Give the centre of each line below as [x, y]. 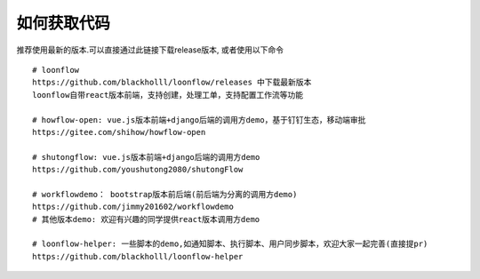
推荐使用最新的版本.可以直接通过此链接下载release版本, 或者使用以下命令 [150, 50]
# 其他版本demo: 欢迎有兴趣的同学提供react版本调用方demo [146, 219]
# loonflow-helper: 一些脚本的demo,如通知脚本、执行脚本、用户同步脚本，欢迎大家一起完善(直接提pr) [230, 244]
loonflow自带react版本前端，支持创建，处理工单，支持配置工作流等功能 [168, 95]
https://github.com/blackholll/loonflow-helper [138, 256]
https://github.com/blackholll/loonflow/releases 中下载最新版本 [172, 83]
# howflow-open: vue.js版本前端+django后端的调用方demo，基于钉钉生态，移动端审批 [199, 120]
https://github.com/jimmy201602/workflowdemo [133, 207]
